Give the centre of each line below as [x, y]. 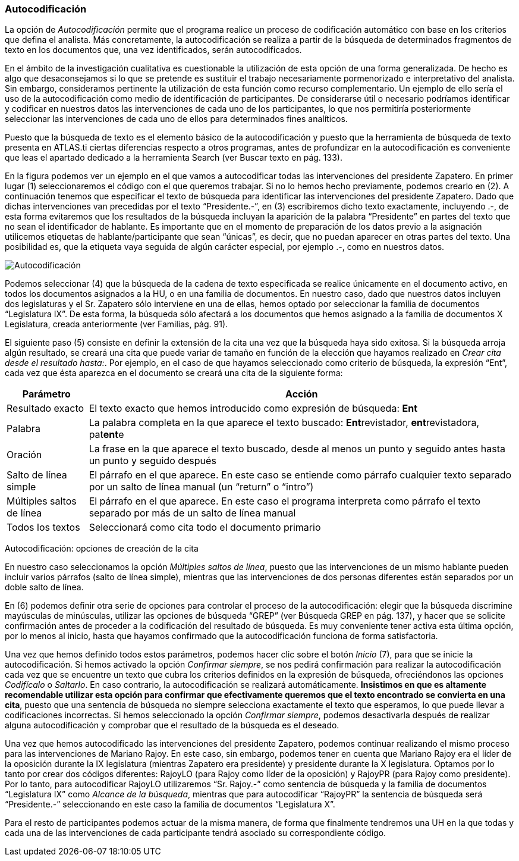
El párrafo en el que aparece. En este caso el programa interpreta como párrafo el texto [285, 501]
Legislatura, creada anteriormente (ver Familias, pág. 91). [117, 324]
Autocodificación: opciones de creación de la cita [102, 549]
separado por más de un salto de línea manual [192, 513]
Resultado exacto [45, 408]
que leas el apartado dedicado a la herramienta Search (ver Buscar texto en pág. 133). [174, 158]
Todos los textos [43, 527]
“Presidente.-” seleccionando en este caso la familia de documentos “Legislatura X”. [170, 804]
